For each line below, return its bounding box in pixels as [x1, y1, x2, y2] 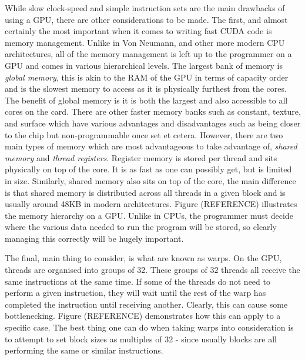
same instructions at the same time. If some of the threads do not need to [5, 275, 270, 287]
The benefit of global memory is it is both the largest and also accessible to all [5, 94, 288, 106]
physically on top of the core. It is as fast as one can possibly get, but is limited [5, 163, 292, 175]
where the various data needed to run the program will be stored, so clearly [5, 221, 277, 233]
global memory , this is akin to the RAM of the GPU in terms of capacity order [5, 71, 289, 83]
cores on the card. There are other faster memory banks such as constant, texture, [5, 105, 301, 118]
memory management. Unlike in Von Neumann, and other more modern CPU [5, 36, 285, 48]
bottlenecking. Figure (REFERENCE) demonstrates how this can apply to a [5, 309, 281, 322]
